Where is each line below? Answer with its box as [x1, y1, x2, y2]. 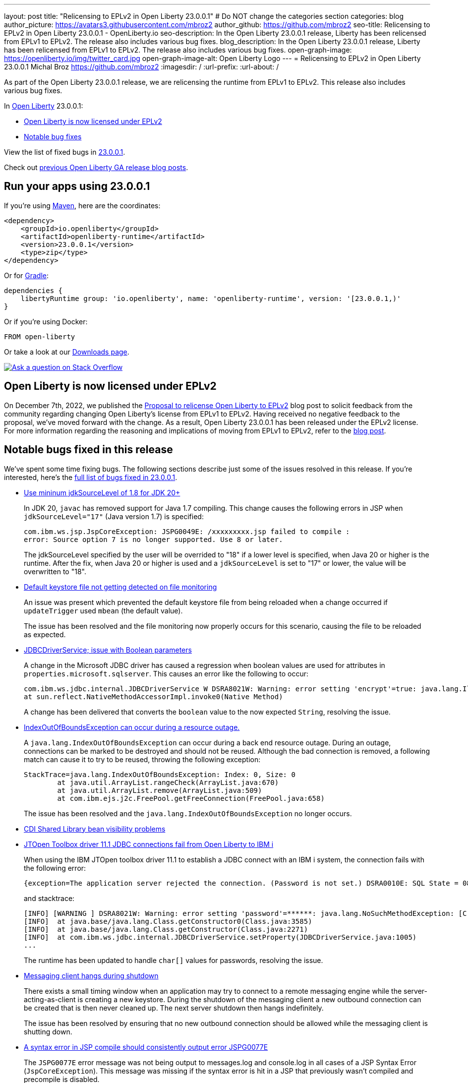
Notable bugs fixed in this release [4, 443, 173, 456]
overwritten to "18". [24, 567, 86, 576]
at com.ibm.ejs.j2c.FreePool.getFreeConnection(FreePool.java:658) [57, 794, 325, 802]
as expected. [24, 630, 66, 639]
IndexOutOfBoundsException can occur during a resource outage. [24, 722, 240, 731]
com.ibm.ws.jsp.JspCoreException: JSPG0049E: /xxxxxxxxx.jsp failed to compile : [24, 527, 350, 536]
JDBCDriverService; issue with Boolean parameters [24, 645, 192, 654]
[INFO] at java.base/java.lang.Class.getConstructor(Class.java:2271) [24, 925, 308, 933]
